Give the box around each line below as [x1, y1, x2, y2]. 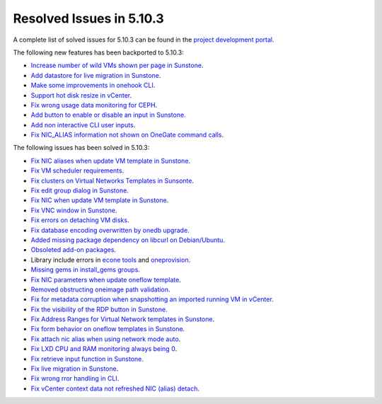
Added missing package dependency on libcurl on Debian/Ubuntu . [30, 236, 226, 244]
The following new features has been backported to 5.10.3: [13, 48, 184, 57]
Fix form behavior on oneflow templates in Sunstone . [30, 325, 185, 333]
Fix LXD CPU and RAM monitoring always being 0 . [30, 345, 177, 353]
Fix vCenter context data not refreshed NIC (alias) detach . [30, 384, 200, 393]
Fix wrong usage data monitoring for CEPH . [30, 100, 158, 109]
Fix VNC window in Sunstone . [30, 206, 117, 214]
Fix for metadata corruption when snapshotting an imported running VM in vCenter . [30, 295, 274, 304]
